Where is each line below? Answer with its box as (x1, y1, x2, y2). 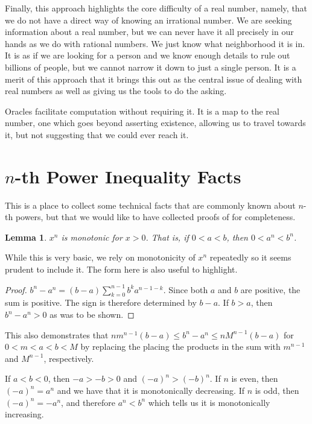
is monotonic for (61, 230, 123, 243)
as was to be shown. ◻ (49, 308, 135, 321)
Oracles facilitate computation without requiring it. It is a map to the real (5, 104, 279, 117)
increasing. (5, 408, 44, 420)
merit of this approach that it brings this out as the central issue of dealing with (5, 72, 302, 85)
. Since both (163, 283, 208, 296)
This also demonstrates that (5, 328, 109, 341)
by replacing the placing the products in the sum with (80, 340, 281, 353)
